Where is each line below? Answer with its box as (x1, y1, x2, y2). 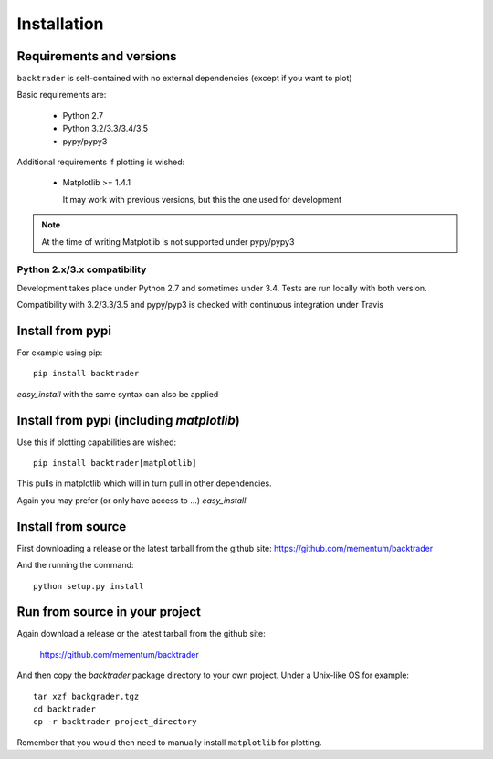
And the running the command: (16, 560, 134, 571)
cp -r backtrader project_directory (33, 717, 197, 727)
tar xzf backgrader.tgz (33, 690, 140, 701)
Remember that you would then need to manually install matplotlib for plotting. (16, 736, 322, 748)
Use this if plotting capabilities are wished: (16, 437, 177, 448)
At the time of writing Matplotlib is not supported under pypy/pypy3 (41, 236, 295, 247)
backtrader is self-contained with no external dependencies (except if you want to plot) (16, 73, 352, 84)
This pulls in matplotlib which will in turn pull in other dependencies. (16, 478, 273, 489)
